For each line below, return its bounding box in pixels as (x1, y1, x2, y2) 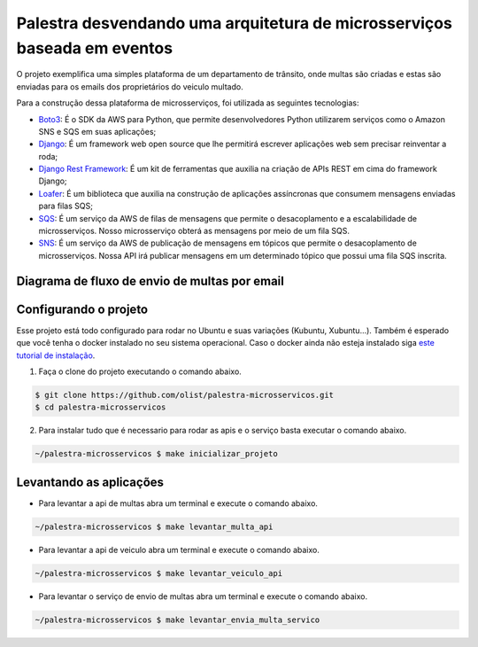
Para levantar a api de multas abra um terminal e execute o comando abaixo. (38, 497, 319, 509)
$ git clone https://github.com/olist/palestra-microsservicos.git (35, 390, 335, 400)
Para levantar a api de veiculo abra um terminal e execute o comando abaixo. (38, 544, 320, 555)
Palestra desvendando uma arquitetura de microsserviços (16, 13, 453, 33)
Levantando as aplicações (16, 474, 164, 489)
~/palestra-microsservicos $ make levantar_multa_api (35, 521, 274, 532)
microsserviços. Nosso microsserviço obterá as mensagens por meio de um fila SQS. (38, 226, 350, 237)
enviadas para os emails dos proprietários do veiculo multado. (16, 81, 243, 92)
